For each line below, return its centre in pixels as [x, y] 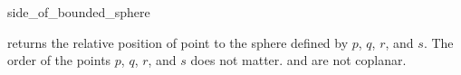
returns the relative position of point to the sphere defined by [178, 42]
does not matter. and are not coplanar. [298, 60]
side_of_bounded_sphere [79, 12]
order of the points [59, 60]
